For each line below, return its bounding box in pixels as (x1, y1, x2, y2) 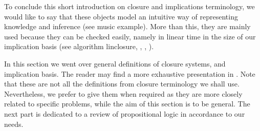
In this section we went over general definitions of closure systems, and (4, 58, 226, 69)
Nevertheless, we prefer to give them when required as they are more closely (4, 88, 243, 99)
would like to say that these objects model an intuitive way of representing (4, 11, 238, 21)
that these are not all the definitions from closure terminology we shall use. (4, 78, 240, 89)
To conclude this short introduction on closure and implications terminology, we (4, 1, 255, 11)
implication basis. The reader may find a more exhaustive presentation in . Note (4, 68, 255, 79)
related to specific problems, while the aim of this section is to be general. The (4, 98, 250, 109)
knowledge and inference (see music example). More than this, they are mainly (4, 21, 251, 32)
